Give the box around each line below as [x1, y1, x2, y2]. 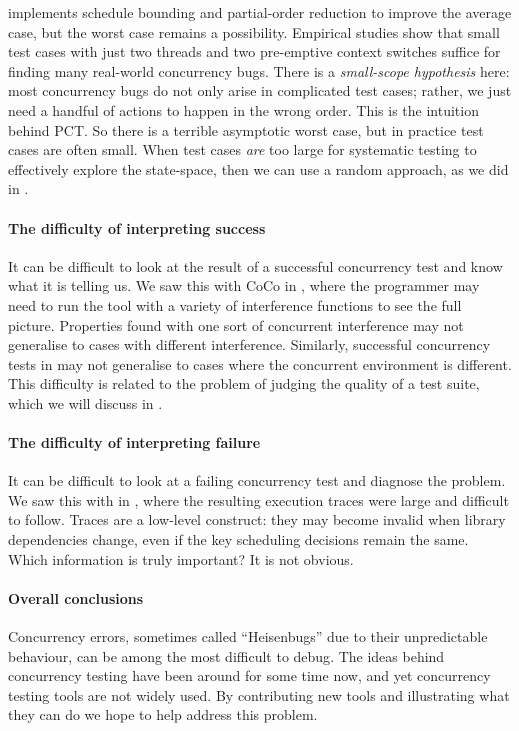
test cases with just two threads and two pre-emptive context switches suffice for [8, 41, 501, 62]
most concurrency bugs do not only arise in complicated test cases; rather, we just [8, 80, 512, 101]
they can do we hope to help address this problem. [8, 704, 318, 725]
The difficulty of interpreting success [8, 217, 266, 238]
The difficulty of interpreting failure [8, 432, 261, 453]
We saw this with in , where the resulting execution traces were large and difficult [8, 489, 509, 510]
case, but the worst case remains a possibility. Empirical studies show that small [8, 21, 500, 42]
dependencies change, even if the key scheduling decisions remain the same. [8, 529, 469, 550]
